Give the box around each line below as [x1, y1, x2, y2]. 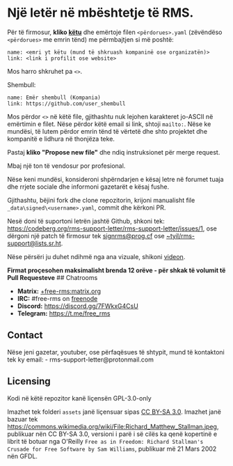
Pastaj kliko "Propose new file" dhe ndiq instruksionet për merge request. [7, 148, 220, 156]
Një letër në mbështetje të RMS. [7, 5, 194, 21]
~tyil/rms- [166, 231, 195, 240]
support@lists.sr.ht [7, 239, 61, 247]
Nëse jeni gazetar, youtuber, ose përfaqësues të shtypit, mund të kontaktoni [7, 348, 225, 356]
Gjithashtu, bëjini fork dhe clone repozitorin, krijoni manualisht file [7, 196, 195, 204]
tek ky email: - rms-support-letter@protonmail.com [7, 355, 154, 364]
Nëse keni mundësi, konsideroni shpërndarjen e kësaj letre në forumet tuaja [7, 175, 224, 183]
